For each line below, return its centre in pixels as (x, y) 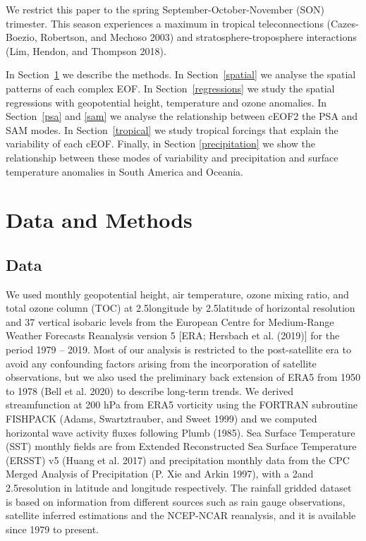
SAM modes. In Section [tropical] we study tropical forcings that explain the (172, 129)
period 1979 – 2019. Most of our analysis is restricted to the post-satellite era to (178, 349)
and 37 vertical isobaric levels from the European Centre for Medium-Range (170, 321)
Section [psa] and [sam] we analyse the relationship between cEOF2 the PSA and (182, 116)
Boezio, (22, 37)
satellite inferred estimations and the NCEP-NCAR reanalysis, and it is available (181, 515)
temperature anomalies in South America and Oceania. (124, 171)
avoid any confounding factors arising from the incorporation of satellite (161, 363)
